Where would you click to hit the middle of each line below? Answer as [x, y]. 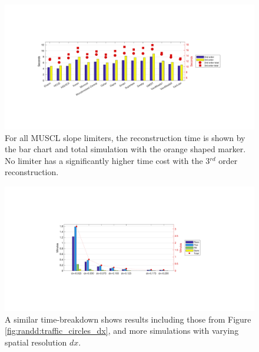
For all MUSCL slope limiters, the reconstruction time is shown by [125, 137]
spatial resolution [36, 342]
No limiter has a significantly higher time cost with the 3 [107, 160]
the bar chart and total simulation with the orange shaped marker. [125, 149]
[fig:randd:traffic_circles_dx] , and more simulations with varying [122, 331]
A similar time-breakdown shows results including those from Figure [128, 319]
